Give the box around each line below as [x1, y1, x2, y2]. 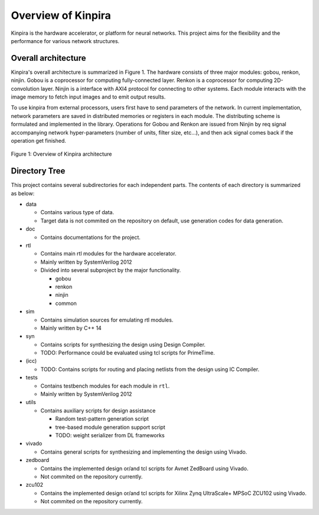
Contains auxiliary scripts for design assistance [40, 407, 156, 414]
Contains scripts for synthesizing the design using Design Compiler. [40, 341, 206, 348]
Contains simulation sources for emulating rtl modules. [40, 316, 174, 323]
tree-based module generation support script [55, 424, 165, 431]
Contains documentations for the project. [40, 234, 141, 241]
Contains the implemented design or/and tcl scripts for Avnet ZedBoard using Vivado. [40, 465, 249, 472]
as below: [11, 189, 35, 197]
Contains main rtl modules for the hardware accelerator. [40, 250, 177, 257]
